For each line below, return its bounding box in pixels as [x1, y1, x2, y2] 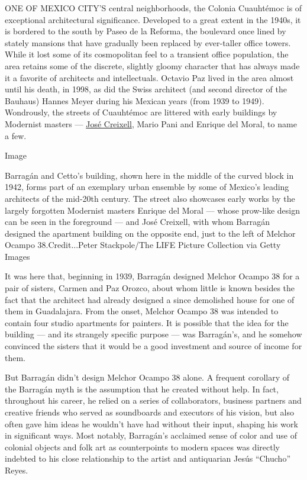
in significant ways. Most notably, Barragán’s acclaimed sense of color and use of [5, 429, 297, 442]
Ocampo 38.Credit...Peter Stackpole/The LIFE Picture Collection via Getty [5, 239, 281, 251]
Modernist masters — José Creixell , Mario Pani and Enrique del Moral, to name [5, 117, 297, 130]
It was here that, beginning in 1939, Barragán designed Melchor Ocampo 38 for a [5, 270, 300, 282]
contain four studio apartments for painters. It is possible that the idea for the [5, 316, 289, 328]
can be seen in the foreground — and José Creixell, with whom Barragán [5, 215, 270, 228]
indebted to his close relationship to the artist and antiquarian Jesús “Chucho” [5, 452, 291, 465]
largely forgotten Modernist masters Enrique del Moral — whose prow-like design [5, 204, 300, 216]
